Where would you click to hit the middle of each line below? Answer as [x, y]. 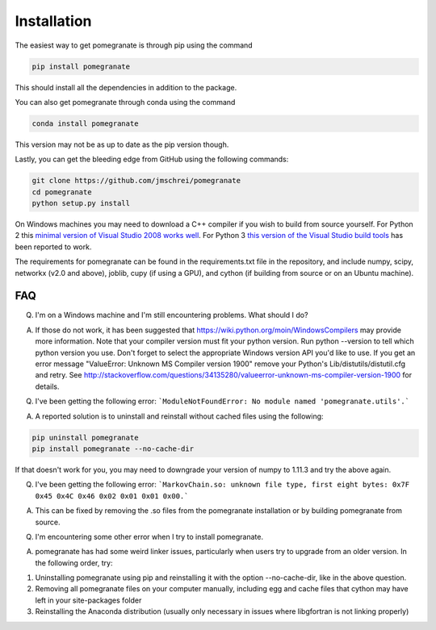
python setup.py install [81, 203]
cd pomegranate [62, 192]
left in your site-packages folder [88, 600]
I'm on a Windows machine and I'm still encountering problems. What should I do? [172, 315]
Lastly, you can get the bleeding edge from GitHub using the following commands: [152, 159]
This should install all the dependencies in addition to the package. [126, 87]
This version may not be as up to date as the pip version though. [122, 144]
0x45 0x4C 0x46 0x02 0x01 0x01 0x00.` [112, 496]
